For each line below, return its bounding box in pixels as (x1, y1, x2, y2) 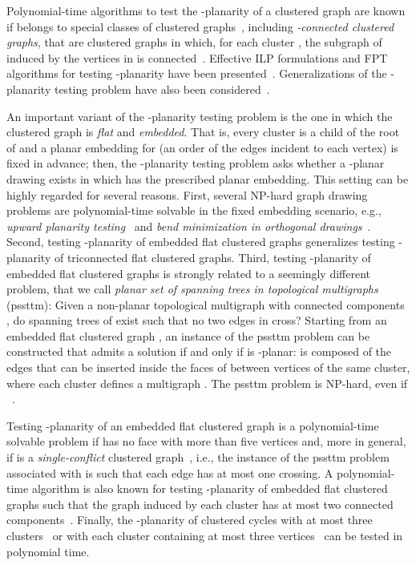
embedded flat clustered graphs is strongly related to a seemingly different (6, 264, 371, 281)
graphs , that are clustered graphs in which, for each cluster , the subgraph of (6, 34, 382, 50)
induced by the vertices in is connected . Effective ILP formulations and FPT (6, 49, 388, 66)
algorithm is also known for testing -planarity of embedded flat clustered (31, 480, 388, 497)
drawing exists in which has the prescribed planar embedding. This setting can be (6, 170, 409, 187)
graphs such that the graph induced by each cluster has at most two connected (6, 495, 394, 512)
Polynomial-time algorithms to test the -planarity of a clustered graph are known (6, 2, 406, 18)
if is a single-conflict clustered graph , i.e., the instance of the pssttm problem (6, 449, 390, 466)
